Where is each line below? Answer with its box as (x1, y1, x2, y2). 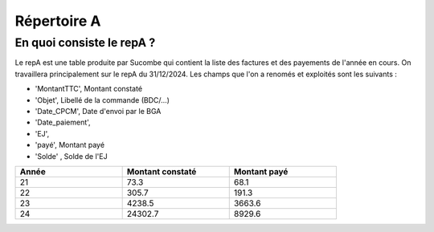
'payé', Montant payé (35, 140, 104, 150)
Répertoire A (14, 12, 101, 30)
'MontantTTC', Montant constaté (35, 84, 143, 94)
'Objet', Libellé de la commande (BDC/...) (35, 95, 170, 104)
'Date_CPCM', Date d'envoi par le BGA (35, 106, 162, 116)
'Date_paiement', (35, 117, 92, 128)
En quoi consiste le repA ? (14, 35, 156, 50)
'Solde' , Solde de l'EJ (35, 151, 108, 161)
